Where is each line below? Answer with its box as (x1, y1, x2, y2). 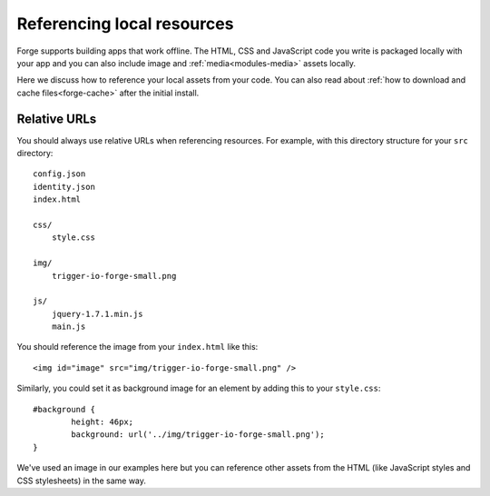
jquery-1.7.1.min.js (51, 309, 143, 319)
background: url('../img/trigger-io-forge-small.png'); (71, 430, 326, 440)
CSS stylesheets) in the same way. (16, 475, 147, 486)
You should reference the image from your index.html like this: (16, 342, 259, 352)
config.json (33, 169, 86, 179)
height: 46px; (71, 417, 134, 427)
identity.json (33, 182, 95, 192)
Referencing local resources (16, 14, 234, 34)
